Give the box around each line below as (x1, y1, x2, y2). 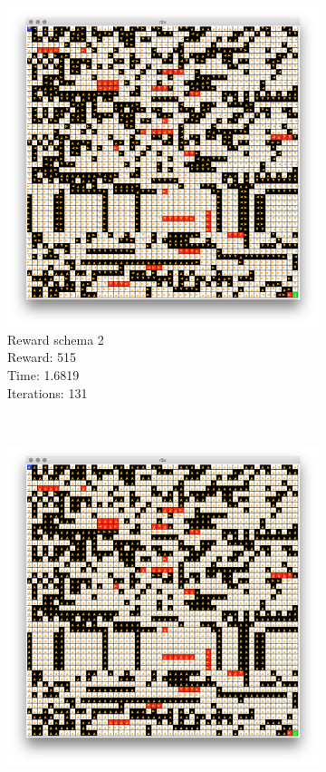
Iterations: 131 (7, 383, 88, 402)
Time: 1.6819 (7, 366, 80, 385)
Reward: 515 (7, 347, 77, 366)
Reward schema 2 (7, 329, 104, 348)
